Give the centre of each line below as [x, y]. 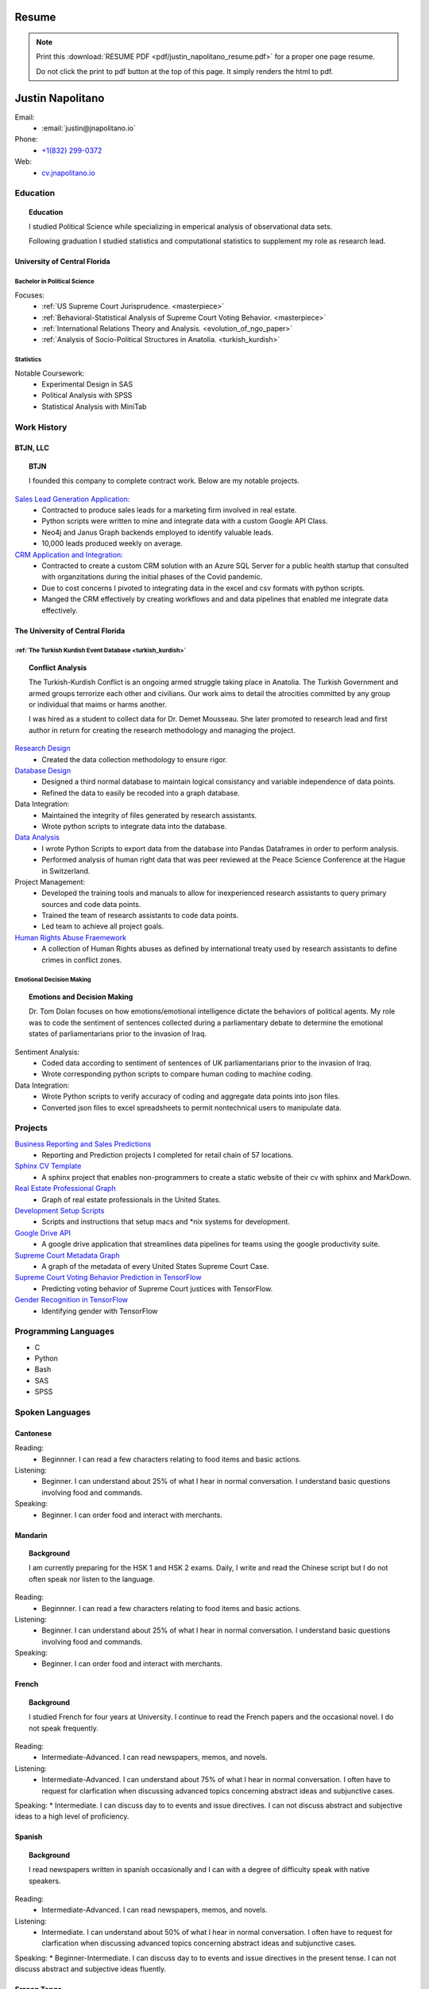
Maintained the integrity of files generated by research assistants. [149, 815]
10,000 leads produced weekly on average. [112, 543]
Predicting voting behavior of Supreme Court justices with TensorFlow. [157, 1288]
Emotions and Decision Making [81, 997]
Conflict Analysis [58, 668]
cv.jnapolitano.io [68, 173]
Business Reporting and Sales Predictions [83, 1144]
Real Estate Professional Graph [65, 1189]
